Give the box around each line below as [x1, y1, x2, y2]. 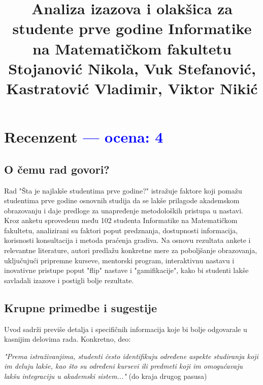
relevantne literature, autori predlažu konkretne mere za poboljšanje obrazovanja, [4, 245, 257, 256]
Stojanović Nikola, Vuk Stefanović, [8, 58, 256, 78]
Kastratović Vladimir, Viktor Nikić [6, 77, 258, 98]
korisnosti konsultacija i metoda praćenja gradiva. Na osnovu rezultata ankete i [4, 235, 251, 245]
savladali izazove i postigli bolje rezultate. [4, 274, 134, 285]
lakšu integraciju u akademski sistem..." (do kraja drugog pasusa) [4, 371, 207, 381]
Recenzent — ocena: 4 [4, 126, 163, 147]
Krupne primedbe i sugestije [4, 299, 157, 315]
